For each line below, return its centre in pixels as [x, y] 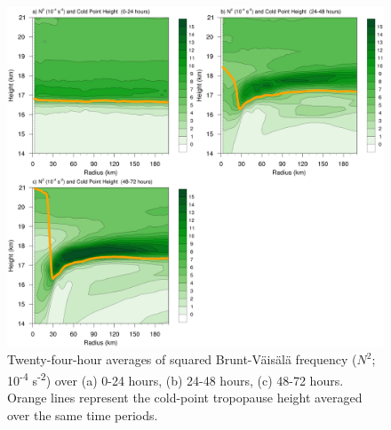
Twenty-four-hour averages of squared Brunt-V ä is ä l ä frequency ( [182, 359]
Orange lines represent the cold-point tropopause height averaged [185, 398]
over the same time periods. [83, 414]
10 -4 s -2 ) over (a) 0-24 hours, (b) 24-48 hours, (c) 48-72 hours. [176, 378]
